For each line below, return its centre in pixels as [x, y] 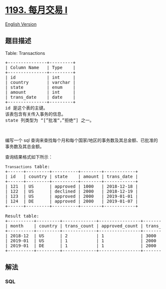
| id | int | [40, 77]
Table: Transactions [25, 53]
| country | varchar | [40, 82]
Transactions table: [28, 166]
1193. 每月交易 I [36, 10]
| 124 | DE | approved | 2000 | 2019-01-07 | [72, 201]
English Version [21, 24]
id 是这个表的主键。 [26, 108]
